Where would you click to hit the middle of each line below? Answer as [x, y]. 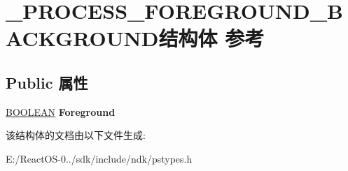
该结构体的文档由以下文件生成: [76, 135]
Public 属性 [47, 82]
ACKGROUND [82, 38]
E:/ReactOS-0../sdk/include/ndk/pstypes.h [99, 158]
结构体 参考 [211, 38]
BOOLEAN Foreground [61, 111]
